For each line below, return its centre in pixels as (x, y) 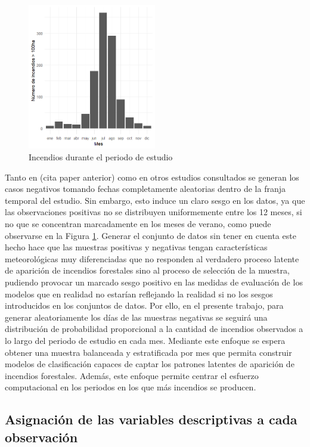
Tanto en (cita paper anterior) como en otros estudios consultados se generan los (152, 177)
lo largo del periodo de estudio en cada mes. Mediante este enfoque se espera (145, 340)
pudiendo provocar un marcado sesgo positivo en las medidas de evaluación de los (154, 282)
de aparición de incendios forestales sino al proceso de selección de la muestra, (147, 270)
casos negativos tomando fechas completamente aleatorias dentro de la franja (145, 189)
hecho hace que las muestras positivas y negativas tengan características (136, 247)
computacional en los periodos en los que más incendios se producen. (131, 387)
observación (41, 437)
